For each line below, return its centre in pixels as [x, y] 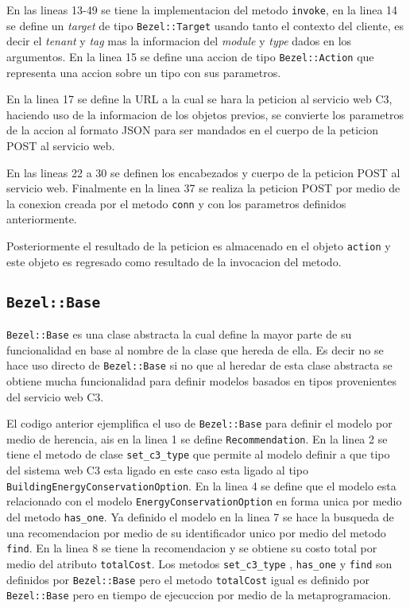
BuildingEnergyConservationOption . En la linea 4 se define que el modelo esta [201, 485]
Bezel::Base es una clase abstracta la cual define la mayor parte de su [179, 334]
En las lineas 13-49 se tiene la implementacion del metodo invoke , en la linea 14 [202, 10]
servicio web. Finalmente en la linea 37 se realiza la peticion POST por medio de [203, 188]
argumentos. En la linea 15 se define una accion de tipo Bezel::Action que [190, 56]
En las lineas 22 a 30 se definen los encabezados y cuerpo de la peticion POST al [203, 172]
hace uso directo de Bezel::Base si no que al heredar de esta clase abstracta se [199, 365]
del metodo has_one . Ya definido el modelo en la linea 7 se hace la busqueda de [200, 516]
